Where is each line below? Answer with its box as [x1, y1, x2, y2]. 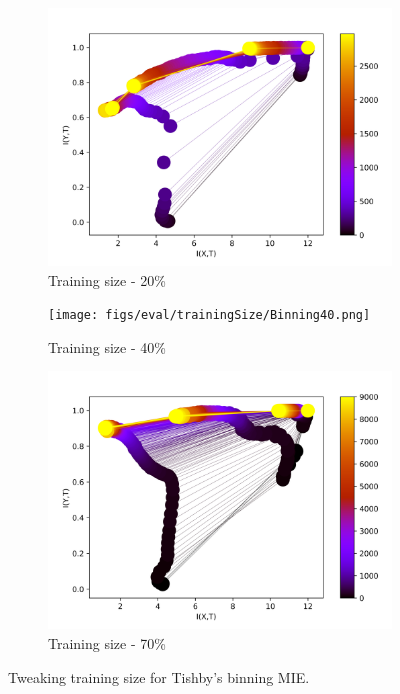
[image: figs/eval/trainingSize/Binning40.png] [48, 308, 371, 323]
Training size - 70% [48, 633, 166, 654]
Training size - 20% [48, 269, 166, 290]
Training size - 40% [48, 336, 166, 357]
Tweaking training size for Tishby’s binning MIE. [8, 666, 310, 687]
